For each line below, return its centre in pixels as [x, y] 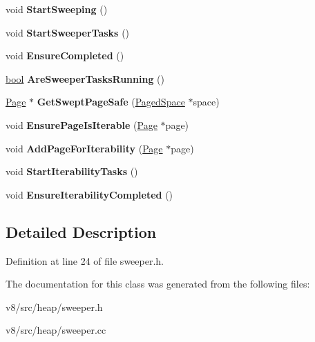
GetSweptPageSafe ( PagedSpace [111, 102]
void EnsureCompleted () [65, 56]
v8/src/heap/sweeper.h [54, 306]
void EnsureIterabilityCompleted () [89, 194]
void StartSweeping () [57, 9]
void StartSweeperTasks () [68, 32]
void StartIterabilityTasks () [72, 171]
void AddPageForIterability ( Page [84, 148]
